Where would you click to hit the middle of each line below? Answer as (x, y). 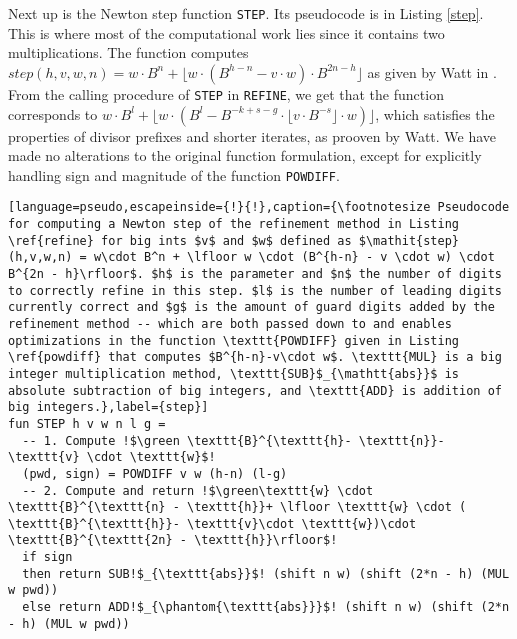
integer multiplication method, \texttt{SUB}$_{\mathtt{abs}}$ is (234, 373)
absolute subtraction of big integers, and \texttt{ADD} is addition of (255, 390)
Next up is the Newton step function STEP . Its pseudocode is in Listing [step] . (246, 13)
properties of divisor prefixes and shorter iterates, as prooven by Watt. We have (252, 135)
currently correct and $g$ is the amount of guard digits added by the (251, 307)
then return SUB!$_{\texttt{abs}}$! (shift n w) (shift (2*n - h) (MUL (266, 573)
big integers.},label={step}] (108, 407)
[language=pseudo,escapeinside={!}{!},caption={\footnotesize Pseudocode (259, 207)
